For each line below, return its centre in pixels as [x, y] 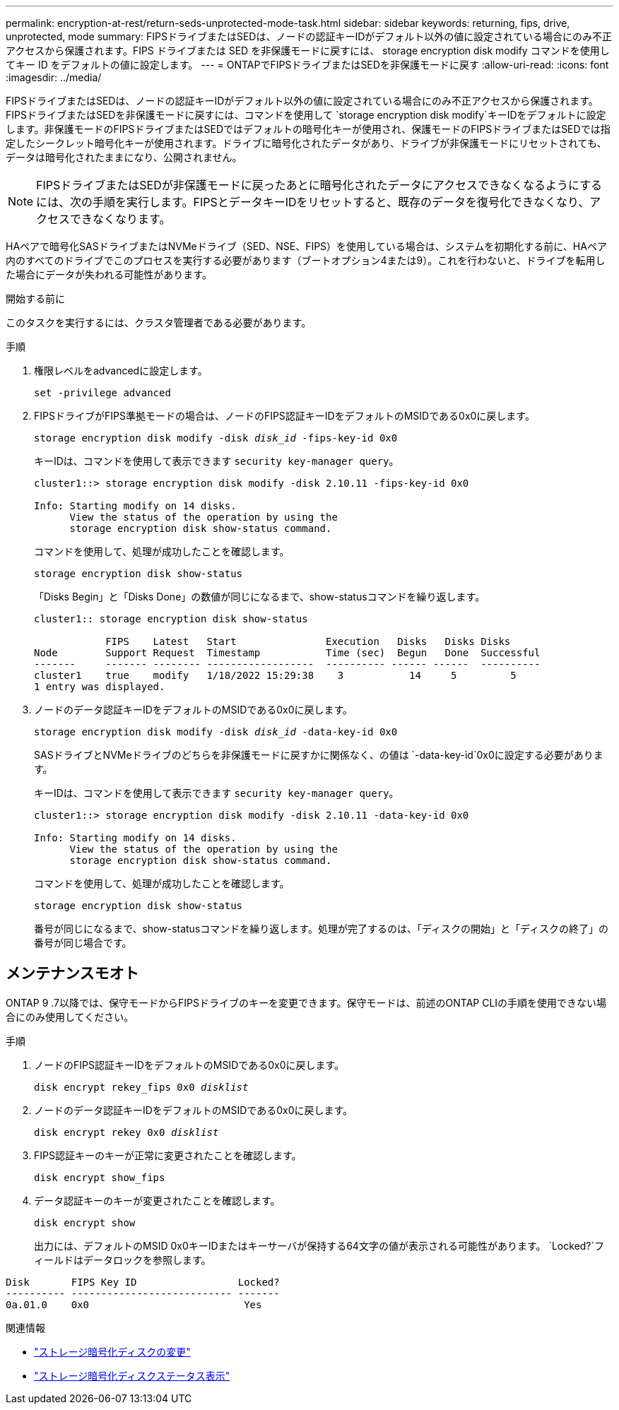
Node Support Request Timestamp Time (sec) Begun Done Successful [287, 653]
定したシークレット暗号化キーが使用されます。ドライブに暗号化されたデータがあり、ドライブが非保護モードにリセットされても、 [306, 143]
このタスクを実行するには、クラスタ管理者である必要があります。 [159, 322]
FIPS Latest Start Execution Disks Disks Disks [308, 641]
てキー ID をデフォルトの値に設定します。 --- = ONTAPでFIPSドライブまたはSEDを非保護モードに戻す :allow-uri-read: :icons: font [307, 65]
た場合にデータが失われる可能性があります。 [109, 274]
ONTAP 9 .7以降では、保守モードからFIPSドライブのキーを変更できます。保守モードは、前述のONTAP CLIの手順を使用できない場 [306, 1002]
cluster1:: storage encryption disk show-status [171, 619]
